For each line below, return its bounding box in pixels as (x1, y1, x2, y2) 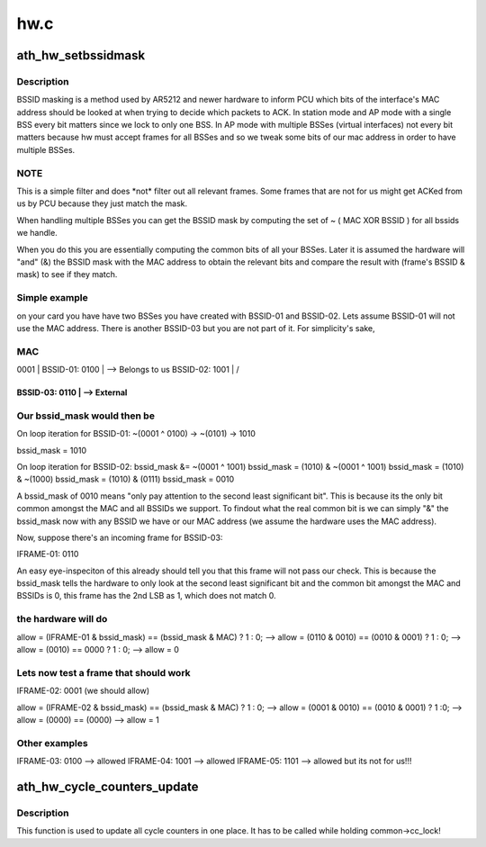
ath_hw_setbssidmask (16, 48, 146, 63)
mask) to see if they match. (16, 269, 118, 280)
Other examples (16, 736, 89, 749)
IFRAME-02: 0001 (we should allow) (16, 685, 150, 697)
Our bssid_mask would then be (16, 410, 155, 422)
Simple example (16, 292, 89, 304)
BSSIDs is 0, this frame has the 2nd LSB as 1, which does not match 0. (16, 590, 276, 601)
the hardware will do (16, 613, 108, 626)
